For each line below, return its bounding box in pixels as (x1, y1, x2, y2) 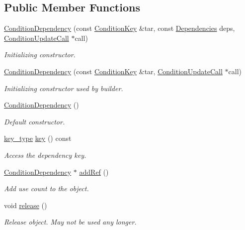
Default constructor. (4, 116, 65, 126)
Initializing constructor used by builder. (4, 83, 123, 93)
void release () (4, 200, 47, 210)
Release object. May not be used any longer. (4, 217, 137, 227)
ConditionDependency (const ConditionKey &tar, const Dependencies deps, (4, 23, 235, 33)
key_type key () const (4, 133, 72, 143)
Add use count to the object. (4, 183, 89, 194)
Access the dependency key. (4, 149, 86, 160)
